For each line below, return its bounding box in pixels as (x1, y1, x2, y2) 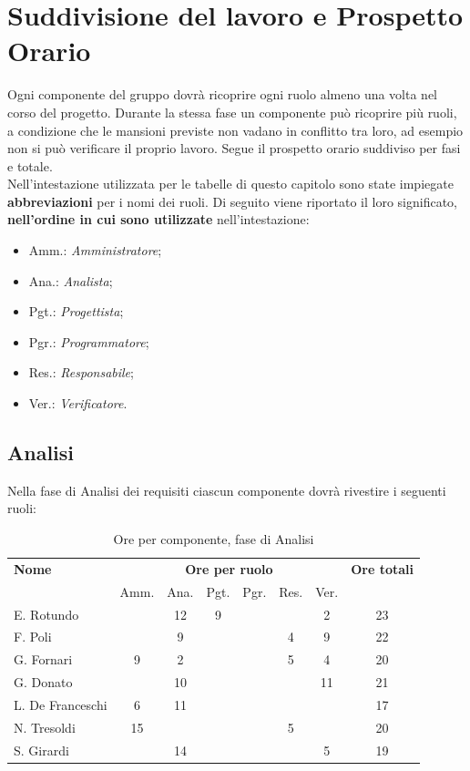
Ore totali (351, 559, 414, 578)
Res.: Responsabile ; (28, 363, 134, 382)
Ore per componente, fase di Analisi (113, 529, 314, 549)
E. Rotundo (14, 604, 79, 623)
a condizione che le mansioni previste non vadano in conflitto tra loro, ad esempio (7, 120, 464, 139)
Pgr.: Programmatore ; (28, 332, 149, 351)
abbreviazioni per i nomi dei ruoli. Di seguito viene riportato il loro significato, (7, 191, 457, 211)
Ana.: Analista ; (28, 271, 113, 290)
